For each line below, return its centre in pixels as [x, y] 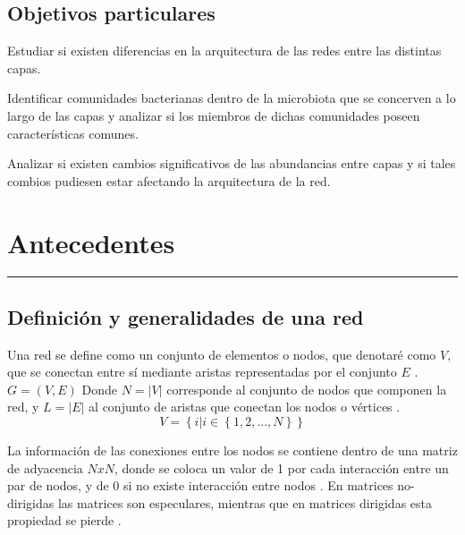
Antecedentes [91, 242]
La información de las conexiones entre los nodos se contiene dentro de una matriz [232, 450]
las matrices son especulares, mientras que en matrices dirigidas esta [245, 502]
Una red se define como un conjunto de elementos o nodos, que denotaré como [222, 354]
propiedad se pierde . [64, 520]
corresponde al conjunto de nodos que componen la [307, 389]
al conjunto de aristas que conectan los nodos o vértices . [245, 407]
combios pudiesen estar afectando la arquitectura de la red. [169, 180]
